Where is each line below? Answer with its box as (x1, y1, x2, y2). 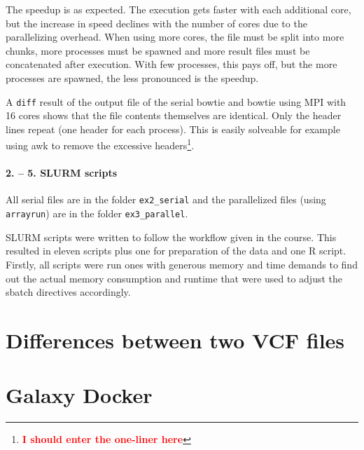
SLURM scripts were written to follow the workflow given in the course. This (6, 229, 337, 244)
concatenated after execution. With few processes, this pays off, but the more (6, 57, 337, 71)
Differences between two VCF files (6, 325, 345, 354)
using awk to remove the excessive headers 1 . (6, 136, 195, 153)
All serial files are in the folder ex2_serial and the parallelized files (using (6, 192, 326, 207)
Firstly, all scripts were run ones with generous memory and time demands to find (6, 257, 358, 271)
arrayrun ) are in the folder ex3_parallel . (6, 206, 188, 221)
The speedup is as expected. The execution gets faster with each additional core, (6, 2, 351, 16)
